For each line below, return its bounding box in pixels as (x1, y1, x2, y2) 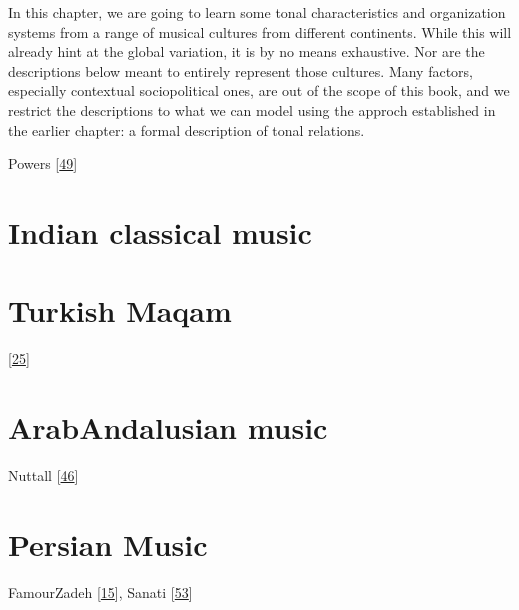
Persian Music (8, 523, 208, 564)
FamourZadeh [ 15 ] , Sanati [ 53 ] (8, 581, 193, 602)
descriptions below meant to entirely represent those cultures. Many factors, (8, 60, 474, 81)
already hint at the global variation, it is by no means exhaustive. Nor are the (8, 41, 485, 62)
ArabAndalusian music (8, 407, 328, 448)
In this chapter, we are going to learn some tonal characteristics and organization (8, 2, 506, 22)
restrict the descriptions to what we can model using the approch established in (8, 99, 496, 120)
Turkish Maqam (8, 290, 232, 331)
